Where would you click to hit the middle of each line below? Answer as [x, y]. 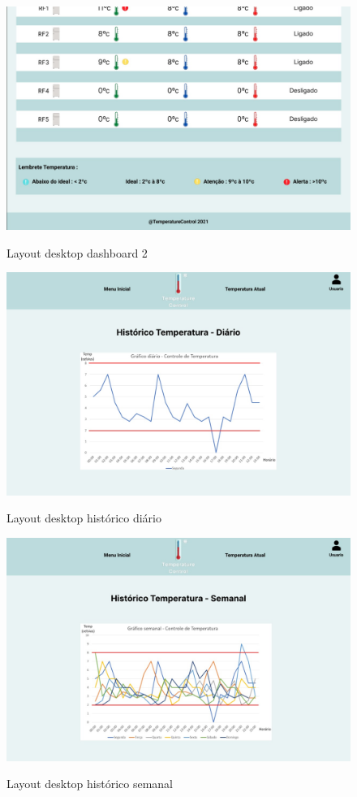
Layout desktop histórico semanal [90, 784]
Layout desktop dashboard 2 [77, 252]
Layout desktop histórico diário [84, 518]
